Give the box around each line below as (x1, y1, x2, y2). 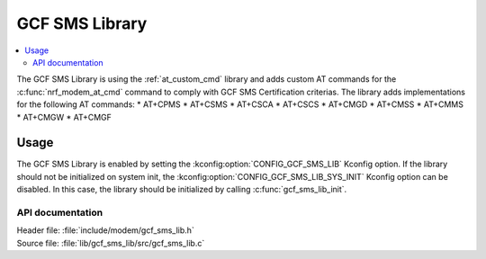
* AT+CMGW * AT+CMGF (16, 112, 112, 122)
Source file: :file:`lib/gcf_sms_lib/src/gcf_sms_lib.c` (16, 237, 205, 248)
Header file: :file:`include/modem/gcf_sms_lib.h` (16, 225, 195, 236)
